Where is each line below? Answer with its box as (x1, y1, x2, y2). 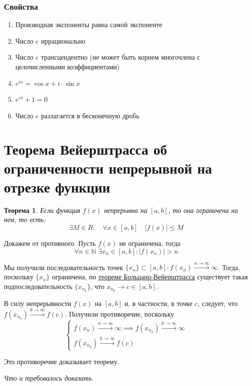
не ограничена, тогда (119, 238, 181, 248)
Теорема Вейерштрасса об (4, 139, 168, 159)
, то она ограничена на (168, 205, 238, 215)
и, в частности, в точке (124, 298, 193, 308)
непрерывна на (104, 205, 148, 215)
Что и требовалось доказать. (4, 372, 94, 383)
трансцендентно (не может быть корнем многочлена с (41, 52, 200, 62)
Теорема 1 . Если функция (4, 205, 81, 215)
